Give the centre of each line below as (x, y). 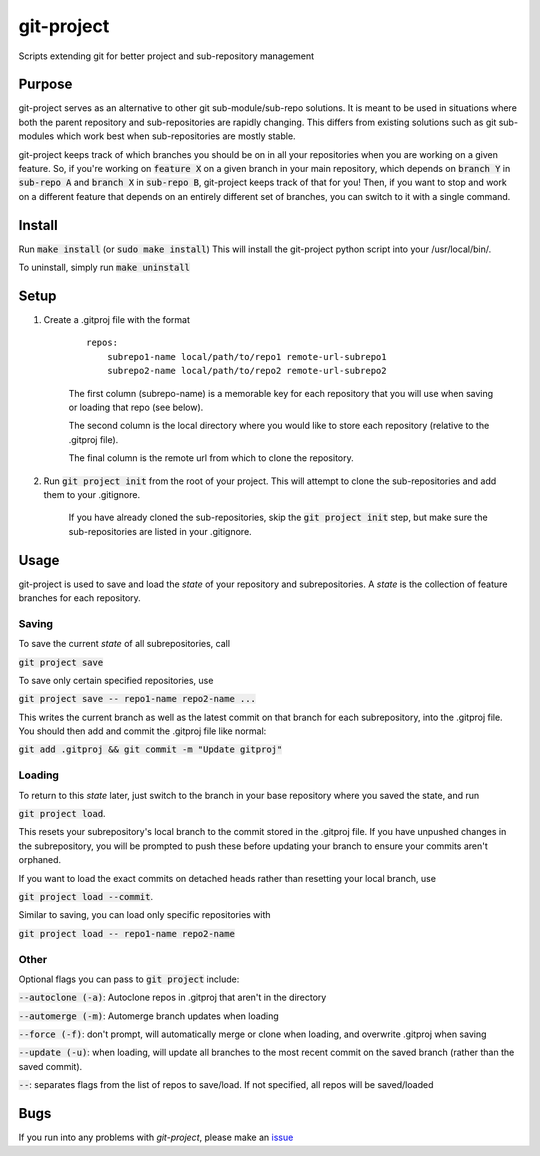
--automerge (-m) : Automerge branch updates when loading (148, 1016)
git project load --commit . (86, 896)
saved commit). (50, 1066)
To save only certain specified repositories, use (116, 680)
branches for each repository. (80, 597)
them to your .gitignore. (91, 494)
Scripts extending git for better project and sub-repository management (166, 56)
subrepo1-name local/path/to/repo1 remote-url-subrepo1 (246, 356)
